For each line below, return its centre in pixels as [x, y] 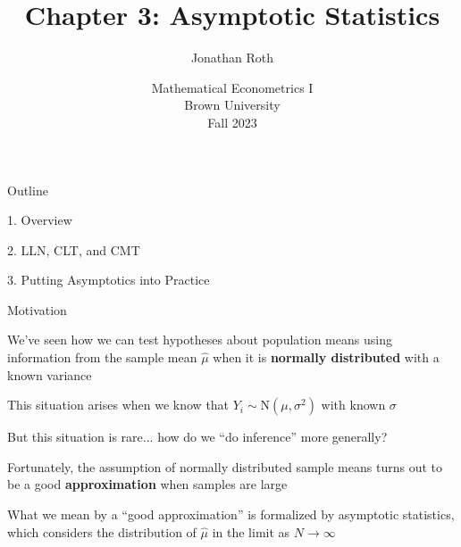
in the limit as [251, 531]
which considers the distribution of [102, 531]
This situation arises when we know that [118, 405]
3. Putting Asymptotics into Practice [109, 280]
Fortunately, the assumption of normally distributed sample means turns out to [225, 466]
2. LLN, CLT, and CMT [74, 249]
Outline [28, 190]
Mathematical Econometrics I [232, 87]
